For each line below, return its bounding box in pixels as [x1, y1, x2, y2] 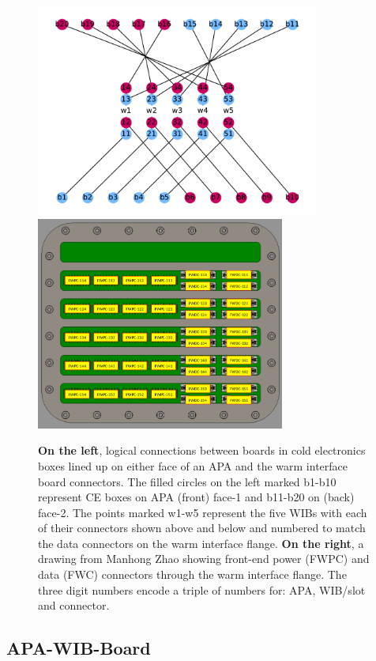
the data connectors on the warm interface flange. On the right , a [38, 534, 364, 551]
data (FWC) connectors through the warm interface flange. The [38, 566, 347, 583]
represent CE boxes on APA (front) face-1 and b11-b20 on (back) [38, 489, 355, 505]
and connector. [38, 597, 110, 614]
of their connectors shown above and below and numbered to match [38, 519, 366, 536]
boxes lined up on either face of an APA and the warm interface [38, 457, 348, 474]
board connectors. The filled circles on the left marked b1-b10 [38, 473, 337, 489]
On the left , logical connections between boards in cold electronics [38, 442, 366, 459]
